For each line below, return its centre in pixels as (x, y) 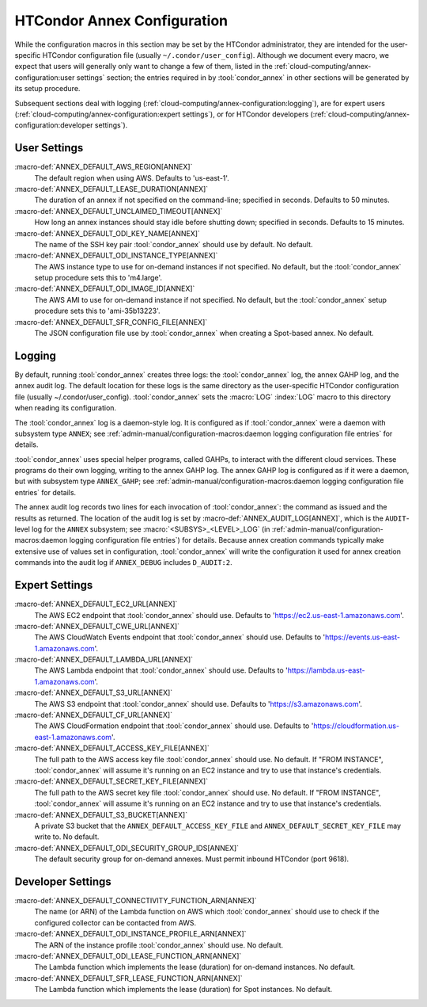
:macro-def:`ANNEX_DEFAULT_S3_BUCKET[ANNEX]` (101, 814)
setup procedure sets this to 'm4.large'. (98, 278)
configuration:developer (54, 125)
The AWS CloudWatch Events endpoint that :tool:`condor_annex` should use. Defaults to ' (180, 637)
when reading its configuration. (66, 408)
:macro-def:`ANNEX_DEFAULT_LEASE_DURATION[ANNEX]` (111, 189)
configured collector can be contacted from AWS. (115, 922)
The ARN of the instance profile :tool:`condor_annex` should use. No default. (159, 945)
